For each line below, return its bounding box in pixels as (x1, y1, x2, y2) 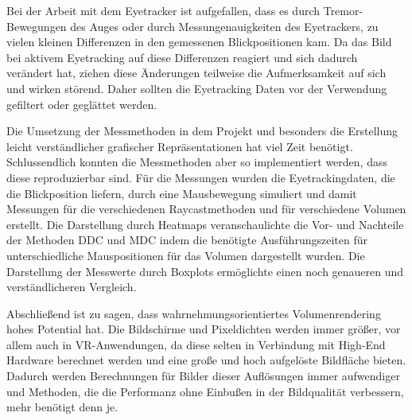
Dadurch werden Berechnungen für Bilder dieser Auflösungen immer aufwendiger (6, 367, 400, 384)
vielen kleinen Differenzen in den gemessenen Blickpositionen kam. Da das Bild (6, 33, 392, 50)
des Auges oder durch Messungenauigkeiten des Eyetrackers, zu (70, 17, 379, 34)
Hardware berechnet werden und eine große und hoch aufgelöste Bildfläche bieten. (6, 352, 406, 368)
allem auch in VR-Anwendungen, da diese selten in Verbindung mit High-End (6, 336, 386, 352)
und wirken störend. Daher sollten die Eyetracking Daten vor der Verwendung (6, 80, 387, 96)
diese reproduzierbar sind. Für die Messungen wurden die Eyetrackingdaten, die (6, 169, 395, 185)
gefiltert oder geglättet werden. (6, 95, 157, 112)
